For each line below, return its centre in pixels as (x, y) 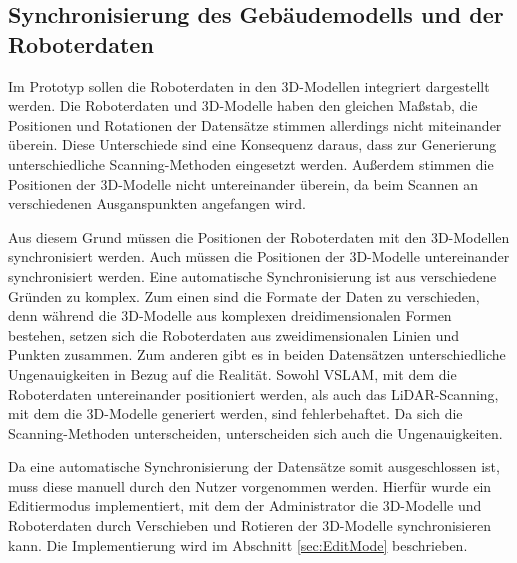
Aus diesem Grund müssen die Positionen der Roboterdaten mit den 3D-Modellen (259, 236)
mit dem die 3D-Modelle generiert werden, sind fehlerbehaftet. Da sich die (235, 413)
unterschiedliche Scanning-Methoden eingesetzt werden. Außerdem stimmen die (251, 163)
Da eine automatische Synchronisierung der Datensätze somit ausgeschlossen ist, (254, 466)
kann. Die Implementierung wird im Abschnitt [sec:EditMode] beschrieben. (238, 544)
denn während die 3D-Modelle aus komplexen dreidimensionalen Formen (230, 315)
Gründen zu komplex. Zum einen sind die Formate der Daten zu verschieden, (244, 295)
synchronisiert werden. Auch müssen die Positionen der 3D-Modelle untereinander (259, 256)
